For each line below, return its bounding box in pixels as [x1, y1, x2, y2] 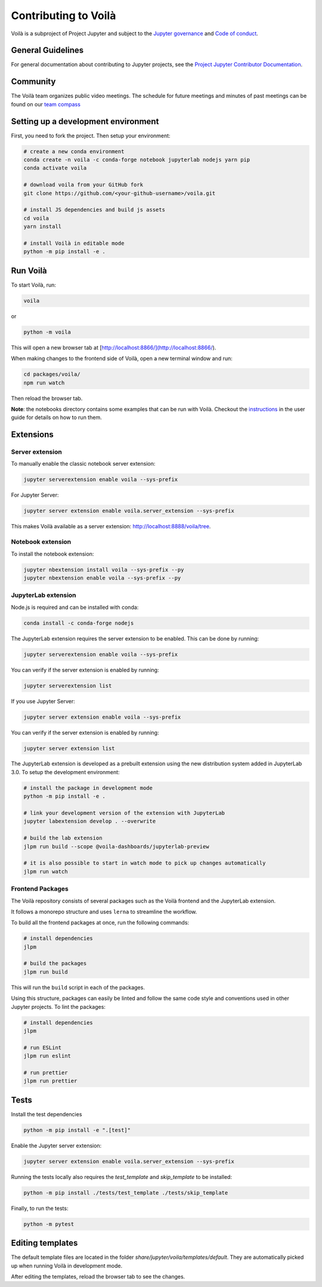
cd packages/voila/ [23, 371, 80, 378]
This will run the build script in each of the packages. [11, 984, 145, 991]
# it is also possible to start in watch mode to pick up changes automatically [23, 860, 266, 867]
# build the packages [23, 960, 87, 967]
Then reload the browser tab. [11, 395, 83, 402]
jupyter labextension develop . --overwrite [23, 818, 156, 825]
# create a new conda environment [23, 148, 125, 155]
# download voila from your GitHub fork [23, 181, 143, 188]
